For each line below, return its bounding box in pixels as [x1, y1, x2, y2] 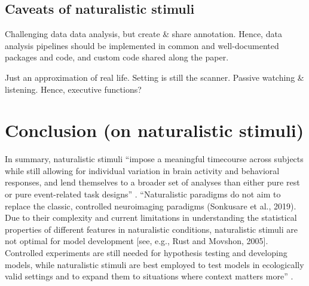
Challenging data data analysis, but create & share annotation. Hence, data [5, 28, 282, 40]
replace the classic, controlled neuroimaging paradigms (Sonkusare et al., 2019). [5, 199, 296, 212]
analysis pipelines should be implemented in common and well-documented [5, 39, 279, 51]
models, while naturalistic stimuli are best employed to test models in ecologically [5, 258, 304, 270]
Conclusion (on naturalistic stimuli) [5, 118, 304, 142]
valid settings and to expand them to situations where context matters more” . [5, 270, 293, 282]
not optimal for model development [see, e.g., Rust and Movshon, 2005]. [5, 235, 268, 247]
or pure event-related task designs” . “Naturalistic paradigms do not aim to [5, 188, 281, 200]
